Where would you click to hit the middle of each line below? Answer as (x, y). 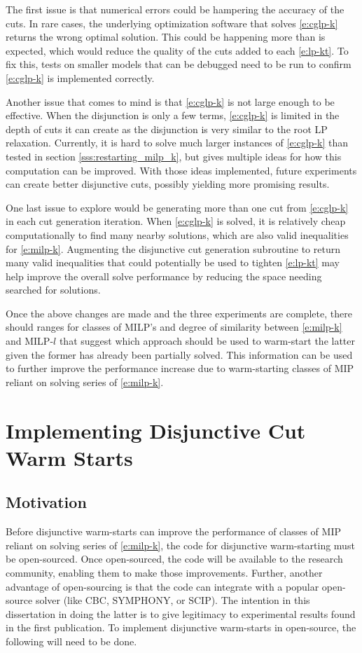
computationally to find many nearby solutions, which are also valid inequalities (177, 234)
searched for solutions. (53, 290)
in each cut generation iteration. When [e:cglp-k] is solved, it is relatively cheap (176, 221)
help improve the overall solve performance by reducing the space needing (164, 276)
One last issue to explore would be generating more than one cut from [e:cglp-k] (177, 207)
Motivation (46, 502)
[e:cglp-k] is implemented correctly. (80, 77)
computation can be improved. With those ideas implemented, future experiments (181, 170)
